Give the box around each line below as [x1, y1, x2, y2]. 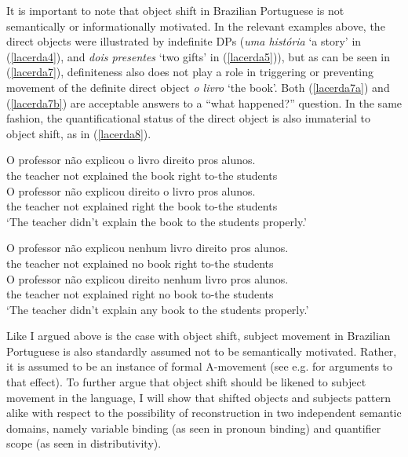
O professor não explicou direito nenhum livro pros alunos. [6, 270, 289, 287]
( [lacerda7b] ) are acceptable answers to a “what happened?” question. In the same [6, 94, 403, 111]
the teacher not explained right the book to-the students [6, 198, 278, 214]
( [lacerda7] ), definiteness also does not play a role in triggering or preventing [6, 64, 374, 80]
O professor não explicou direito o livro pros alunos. [6, 182, 256, 199]
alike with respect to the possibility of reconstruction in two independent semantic [6, 404, 402, 421]
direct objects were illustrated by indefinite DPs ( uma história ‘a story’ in [6, 33, 362, 49]
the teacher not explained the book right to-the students [6, 166, 278, 183]
